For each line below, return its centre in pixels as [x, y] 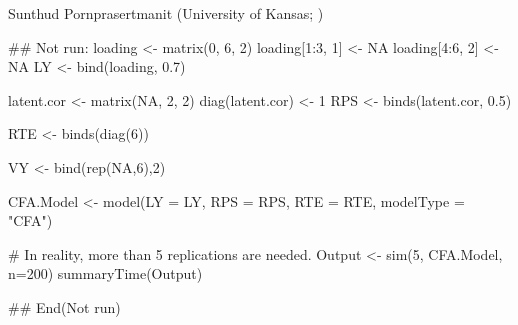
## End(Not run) [64, 306]
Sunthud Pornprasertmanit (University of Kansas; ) [166, 13]
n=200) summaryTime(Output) [105, 273]
